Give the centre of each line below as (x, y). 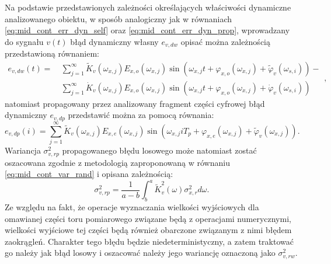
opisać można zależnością (225, 41)
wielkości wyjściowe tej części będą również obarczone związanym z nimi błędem (148, 230)
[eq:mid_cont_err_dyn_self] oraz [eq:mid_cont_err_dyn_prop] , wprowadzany (147, 30)
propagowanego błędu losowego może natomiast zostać (159, 150)
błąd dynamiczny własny (114, 41)
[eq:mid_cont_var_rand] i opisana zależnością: (89, 174)
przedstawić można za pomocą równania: (141, 115)
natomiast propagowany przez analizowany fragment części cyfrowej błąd (135, 103)
